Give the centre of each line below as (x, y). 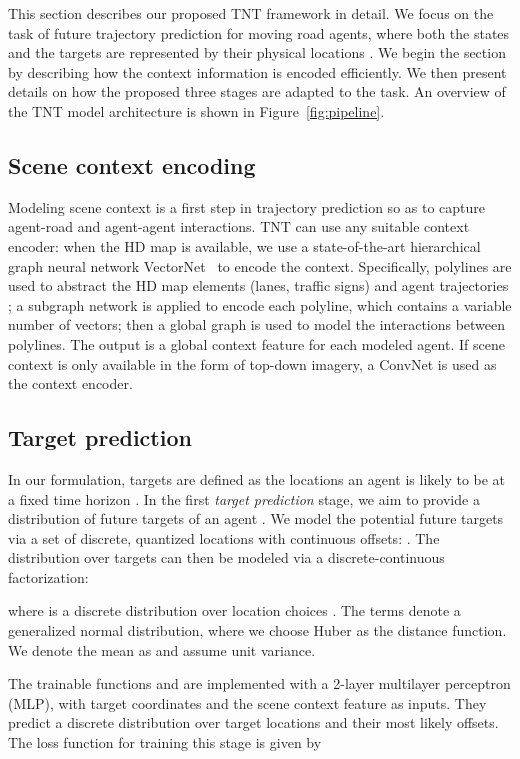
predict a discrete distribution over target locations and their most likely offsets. (253, 722)
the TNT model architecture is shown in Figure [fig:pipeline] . (196, 110)
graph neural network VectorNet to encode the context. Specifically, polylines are (260, 265)
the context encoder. (70, 383)
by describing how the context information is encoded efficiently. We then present (257, 71)
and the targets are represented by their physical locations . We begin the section (257, 52)
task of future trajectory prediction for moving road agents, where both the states (259, 32)
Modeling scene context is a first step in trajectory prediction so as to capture (247, 206)
